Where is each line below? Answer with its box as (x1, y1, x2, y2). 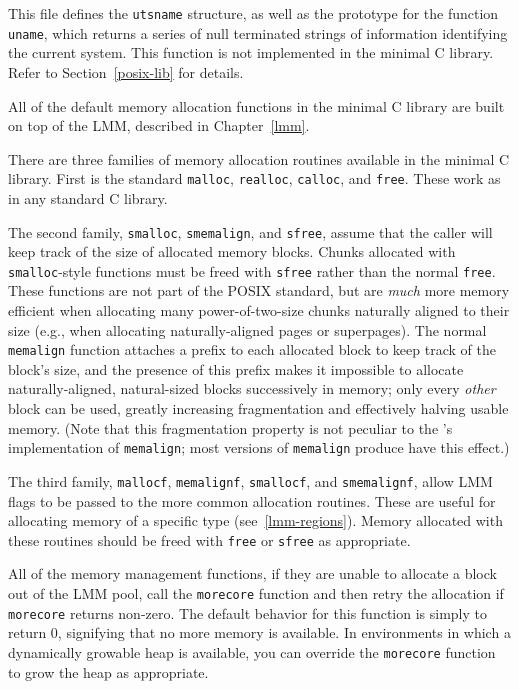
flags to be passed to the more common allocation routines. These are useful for (8, 490, 496, 511)
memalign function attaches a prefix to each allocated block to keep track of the (8, 339, 496, 360)
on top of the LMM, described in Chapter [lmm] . (8, 115, 310, 136)
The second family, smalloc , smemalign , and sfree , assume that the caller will (8, 221, 493, 242)
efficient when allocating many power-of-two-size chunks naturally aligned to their (8, 300, 510, 321)
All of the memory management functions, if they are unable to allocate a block (8, 563, 497, 584)
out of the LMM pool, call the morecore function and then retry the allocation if (8, 583, 504, 603)
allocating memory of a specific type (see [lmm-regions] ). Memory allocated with (8, 510, 503, 531)
